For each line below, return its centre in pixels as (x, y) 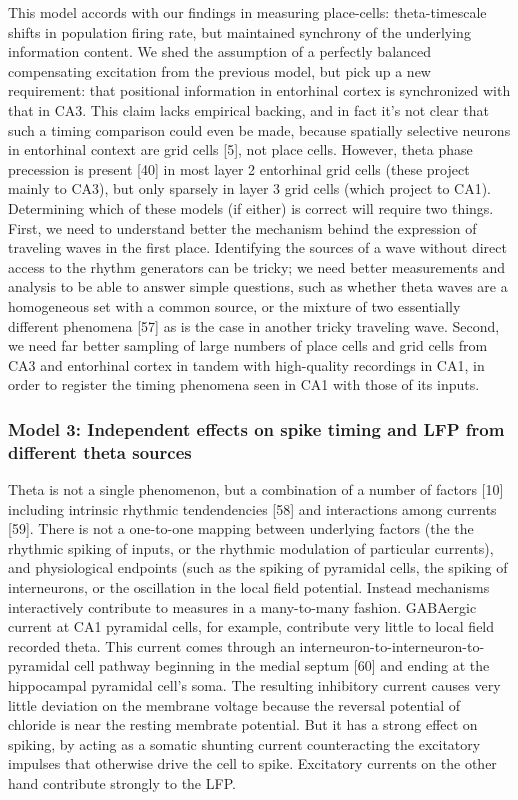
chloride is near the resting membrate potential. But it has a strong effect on (243, 724)
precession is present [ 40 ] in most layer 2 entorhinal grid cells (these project (239, 168)
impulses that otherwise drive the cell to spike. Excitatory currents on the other (252, 763)
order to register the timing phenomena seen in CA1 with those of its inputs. (244, 384)
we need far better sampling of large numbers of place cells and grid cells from (248, 345)
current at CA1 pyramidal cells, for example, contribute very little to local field (251, 626)
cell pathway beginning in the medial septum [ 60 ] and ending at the (282, 665)
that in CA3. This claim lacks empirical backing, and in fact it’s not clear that (248, 109)
